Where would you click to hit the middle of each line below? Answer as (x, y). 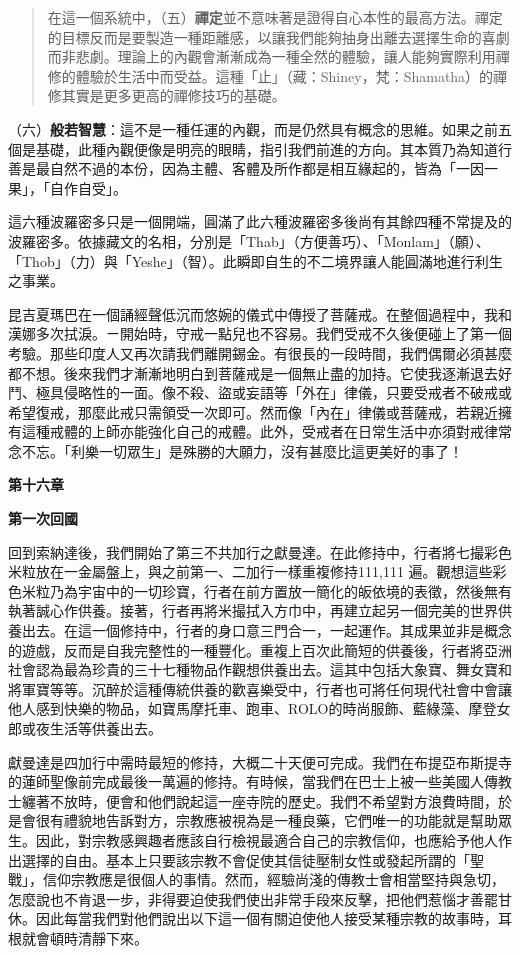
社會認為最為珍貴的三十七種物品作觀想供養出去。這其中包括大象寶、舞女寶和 (260, 669)
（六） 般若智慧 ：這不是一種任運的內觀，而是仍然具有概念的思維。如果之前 (253, 128)
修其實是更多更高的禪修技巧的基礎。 (166, 95)
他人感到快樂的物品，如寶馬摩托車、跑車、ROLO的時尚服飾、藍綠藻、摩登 (252, 708)
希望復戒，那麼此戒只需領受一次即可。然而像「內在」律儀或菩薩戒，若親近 (253, 411)
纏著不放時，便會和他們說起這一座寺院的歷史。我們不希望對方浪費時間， (259, 800)
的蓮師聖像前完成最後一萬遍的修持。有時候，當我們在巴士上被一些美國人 (246, 781)
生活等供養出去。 (105, 728)
